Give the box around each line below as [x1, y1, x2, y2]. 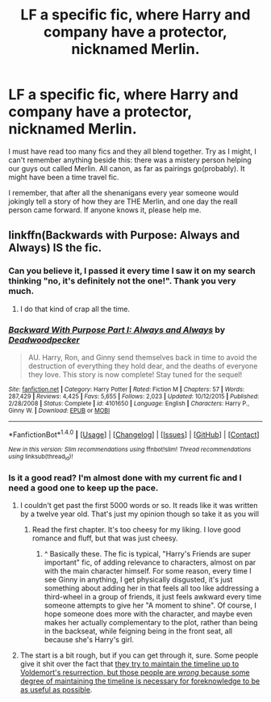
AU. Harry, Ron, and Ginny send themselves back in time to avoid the [27, 352, 257, 362]
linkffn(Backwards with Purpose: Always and [8, 229, 240, 242]
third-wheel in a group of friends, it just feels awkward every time [44, 592, 262, 602]
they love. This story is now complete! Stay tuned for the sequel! [27, 369, 243, 379]
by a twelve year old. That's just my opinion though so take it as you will [19, 509, 260, 519]
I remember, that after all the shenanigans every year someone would [8, 187, 240, 197]
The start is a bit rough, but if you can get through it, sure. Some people [19, 650, 259, 660]
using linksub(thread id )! [8, 452, 73, 461]
